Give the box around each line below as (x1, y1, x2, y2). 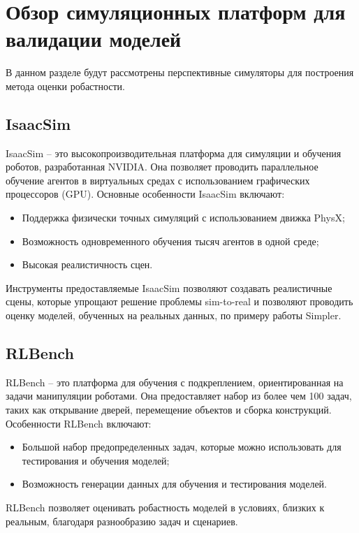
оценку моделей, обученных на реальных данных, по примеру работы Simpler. (6, 308, 342, 323)
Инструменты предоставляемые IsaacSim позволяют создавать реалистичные (6, 280, 332, 295)
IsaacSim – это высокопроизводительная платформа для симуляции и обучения (6, 145, 342, 160)
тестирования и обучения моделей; (22, 453, 170, 467)
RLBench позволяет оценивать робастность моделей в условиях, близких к (6, 500, 325, 514)
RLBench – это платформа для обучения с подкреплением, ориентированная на (6, 374, 344, 389)
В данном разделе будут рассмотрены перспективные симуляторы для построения (6, 65, 354, 80)
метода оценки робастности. (6, 78, 125, 93)
